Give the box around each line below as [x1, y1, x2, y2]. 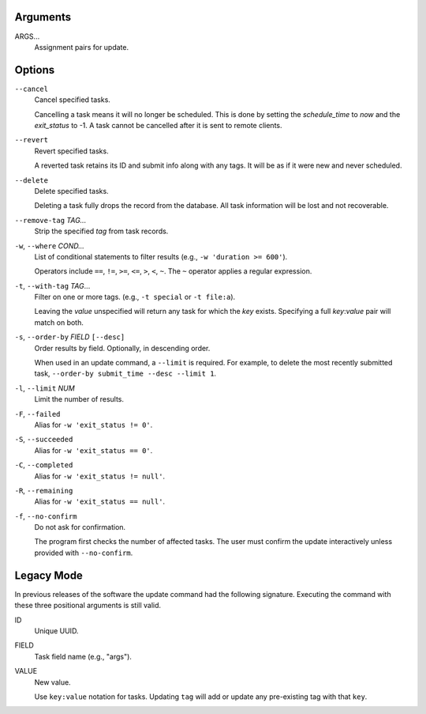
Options [14, 63, 55, 77]
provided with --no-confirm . [34, 548, 133, 557]
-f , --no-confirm [14, 511, 77, 521]
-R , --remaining [14, 485, 73, 495]
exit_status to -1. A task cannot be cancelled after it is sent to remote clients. [34, 120, 283, 130]
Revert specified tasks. [34, 146, 110, 156]
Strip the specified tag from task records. [34, 226, 169, 236]
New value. [34, 677, 71, 687]
